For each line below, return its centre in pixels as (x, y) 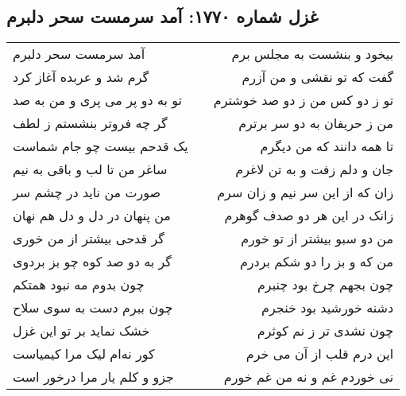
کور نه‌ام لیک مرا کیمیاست (84, 354)
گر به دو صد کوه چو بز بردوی (92, 262)
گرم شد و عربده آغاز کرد (81, 77)
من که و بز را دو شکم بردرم (317, 262)
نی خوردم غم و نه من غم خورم (309, 377)
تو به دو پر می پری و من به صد (98, 100)
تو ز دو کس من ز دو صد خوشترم (304, 100)
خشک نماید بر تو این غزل (81, 331)
